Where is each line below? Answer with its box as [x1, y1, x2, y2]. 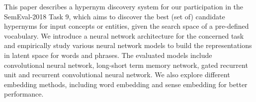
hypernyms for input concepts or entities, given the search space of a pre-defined [4, 21, 249, 31]
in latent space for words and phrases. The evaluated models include [4, 50, 212, 60]
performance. [4, 89, 44, 99]
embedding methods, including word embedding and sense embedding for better [4, 79, 248, 89]
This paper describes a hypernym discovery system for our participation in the [4, 1, 244, 11]
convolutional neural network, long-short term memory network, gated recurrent [4, 59, 248, 70]
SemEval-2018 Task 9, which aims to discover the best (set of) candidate [4, 11, 225, 21]
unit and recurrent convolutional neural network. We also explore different [4, 69, 230, 80]
